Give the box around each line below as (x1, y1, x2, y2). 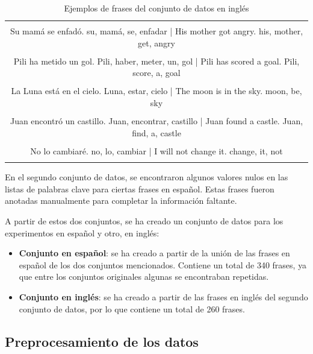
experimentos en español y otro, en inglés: (5, 226, 160, 239)
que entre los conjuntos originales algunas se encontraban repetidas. (19, 270, 269, 283)
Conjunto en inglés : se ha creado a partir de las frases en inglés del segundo (19, 290, 308, 303)
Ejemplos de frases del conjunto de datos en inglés (64, 2, 249, 14)
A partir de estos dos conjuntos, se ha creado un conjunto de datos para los (5, 214, 284, 227)
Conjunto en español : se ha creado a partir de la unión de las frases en (19, 247, 290, 259)
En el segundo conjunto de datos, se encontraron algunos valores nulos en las (5, 171, 288, 183)
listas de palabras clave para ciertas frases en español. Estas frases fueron (5, 182, 274, 195)
